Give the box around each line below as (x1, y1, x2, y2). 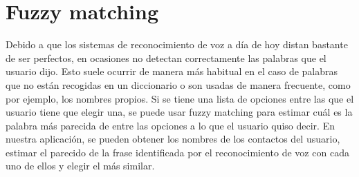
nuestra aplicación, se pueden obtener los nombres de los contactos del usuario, (6, 132, 340, 146)
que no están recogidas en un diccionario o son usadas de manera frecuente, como (6, 77, 351, 92)
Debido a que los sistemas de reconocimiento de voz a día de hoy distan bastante (6, 37, 348, 52)
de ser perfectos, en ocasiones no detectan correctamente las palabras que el (6, 50, 326, 65)
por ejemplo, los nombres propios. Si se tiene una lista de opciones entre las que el (6, 91, 354, 105)
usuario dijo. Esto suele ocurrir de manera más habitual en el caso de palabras (6, 64, 338, 79)
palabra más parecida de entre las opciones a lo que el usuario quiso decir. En (6, 118, 335, 132)
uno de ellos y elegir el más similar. (6, 158, 155, 173)
